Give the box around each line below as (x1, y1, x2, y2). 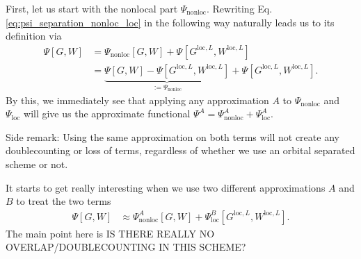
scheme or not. (6, 157, 68, 172)
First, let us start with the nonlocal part (6, 1, 178, 15)
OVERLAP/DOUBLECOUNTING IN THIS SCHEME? (6, 240, 246, 254)
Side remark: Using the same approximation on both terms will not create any (6, 129, 339, 144)
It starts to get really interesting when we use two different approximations (6, 180, 326, 194)
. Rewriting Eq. (206, 1, 273, 15)
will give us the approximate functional (24, 106, 191, 121)
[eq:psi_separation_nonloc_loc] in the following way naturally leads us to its (6, 15, 335, 29)
